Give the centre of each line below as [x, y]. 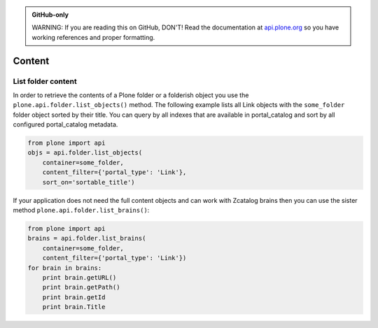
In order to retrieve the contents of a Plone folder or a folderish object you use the [131, 95]
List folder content [45, 81]
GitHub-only [50, 15]
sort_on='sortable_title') [89, 182]
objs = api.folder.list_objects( [85, 153]
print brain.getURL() [79, 277]
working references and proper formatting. [93, 37]
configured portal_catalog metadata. [65, 124]
